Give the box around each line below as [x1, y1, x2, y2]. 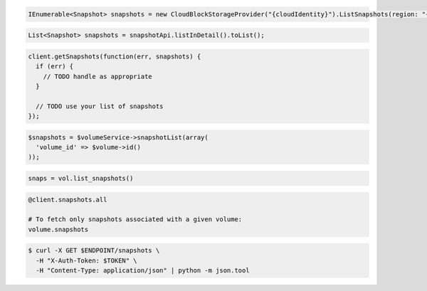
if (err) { [36, 63, 74, 70]
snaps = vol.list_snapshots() [28, 174, 134, 183]
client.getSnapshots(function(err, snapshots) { [28, 52, 201, 60]
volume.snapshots [28, 225, 89, 233]
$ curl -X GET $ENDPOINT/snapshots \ [28, 246, 160, 255]
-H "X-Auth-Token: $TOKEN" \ [36, 256, 138, 265]
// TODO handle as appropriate [43, 72, 152, 80]
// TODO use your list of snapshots [36, 102, 164, 110]
